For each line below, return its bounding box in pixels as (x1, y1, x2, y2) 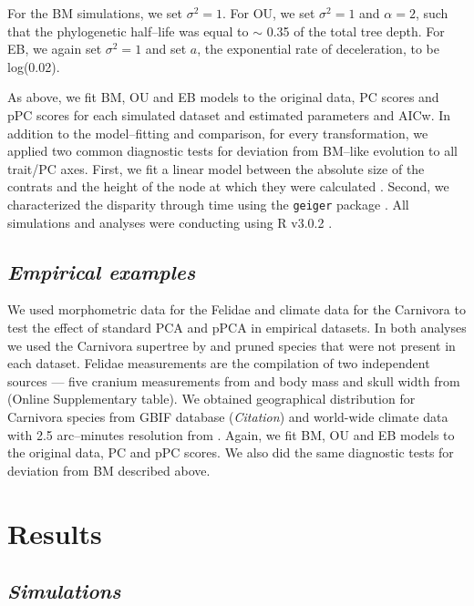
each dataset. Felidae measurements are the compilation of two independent (7, 354, 430, 373)
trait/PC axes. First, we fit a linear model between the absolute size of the (7, 159, 425, 178)
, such (415, 4, 448, 22)
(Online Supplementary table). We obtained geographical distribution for (7, 389, 416, 408)
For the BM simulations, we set (7, 4, 182, 22)
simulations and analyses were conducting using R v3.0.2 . (7, 212, 333, 231)
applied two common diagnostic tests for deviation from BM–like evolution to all (7, 141, 459, 160)
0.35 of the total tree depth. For (266, 21, 445, 40)
